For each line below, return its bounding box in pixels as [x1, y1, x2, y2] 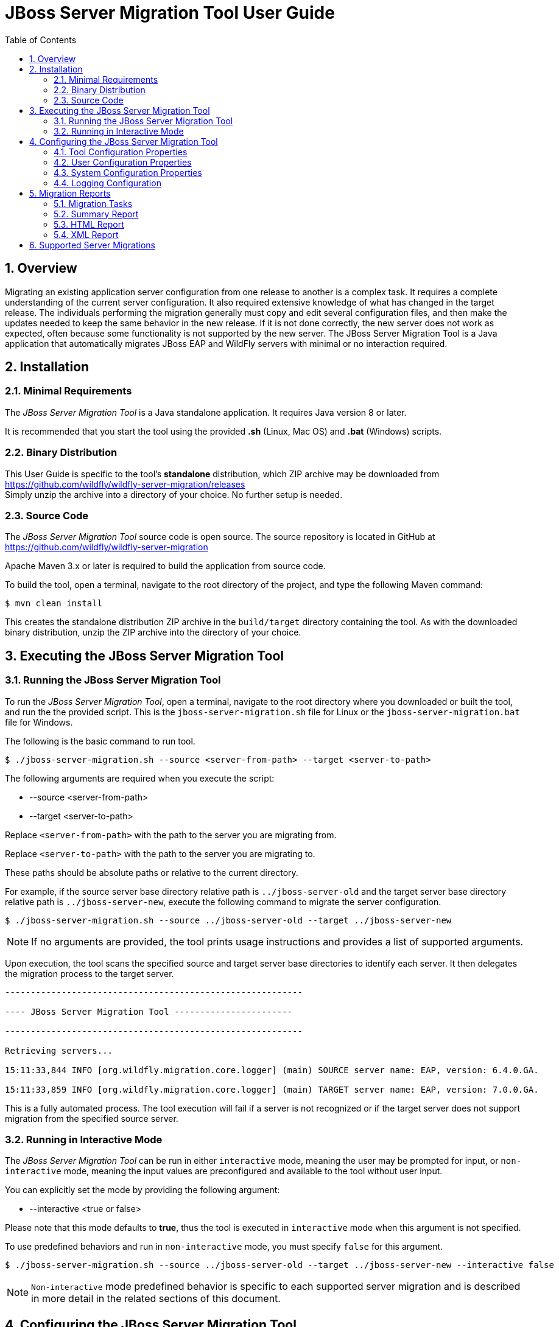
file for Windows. [5, 716, 73, 727]
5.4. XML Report [54, 229, 119, 240]
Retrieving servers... [5, 1045, 113, 1056]
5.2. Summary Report [54, 208, 139, 219]
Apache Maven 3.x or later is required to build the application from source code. [5, 561, 326, 572]
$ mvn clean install [5, 598, 103, 609]
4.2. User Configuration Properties [54, 156, 192, 167]
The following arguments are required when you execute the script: [5, 772, 275, 783]
